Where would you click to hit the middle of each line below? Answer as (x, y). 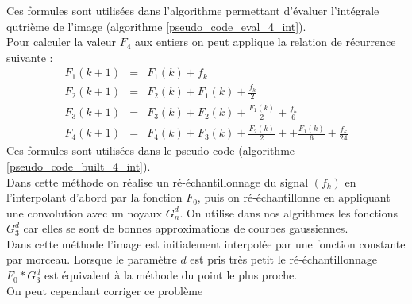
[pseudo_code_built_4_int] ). (79, 165)
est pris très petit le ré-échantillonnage (283, 259)
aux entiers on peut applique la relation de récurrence (266, 42)
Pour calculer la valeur (61, 42)
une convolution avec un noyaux (85, 212)
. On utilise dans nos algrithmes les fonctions (289, 212)
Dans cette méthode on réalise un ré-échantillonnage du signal (158, 181)
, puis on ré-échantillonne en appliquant (294, 197)
